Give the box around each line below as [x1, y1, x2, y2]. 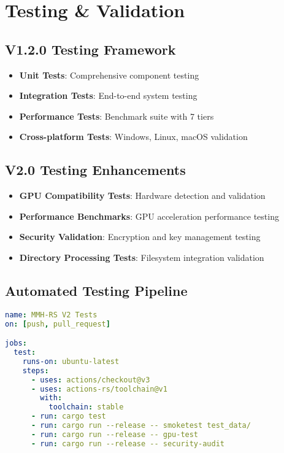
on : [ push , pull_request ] [5, 319, 110, 328]
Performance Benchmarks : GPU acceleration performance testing [19, 209, 279, 222]
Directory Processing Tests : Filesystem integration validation [19, 250, 264, 263]
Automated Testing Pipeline [5, 281, 188, 300]
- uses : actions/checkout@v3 [31, 375, 150, 384]
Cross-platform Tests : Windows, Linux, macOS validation [19, 130, 248, 143]
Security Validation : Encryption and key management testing [19, 230, 261, 243]
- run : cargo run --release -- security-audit [31, 439, 225, 448]
